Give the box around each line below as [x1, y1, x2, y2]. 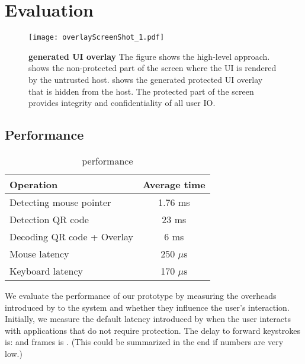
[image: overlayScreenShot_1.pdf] [28, 33, 165, 42]
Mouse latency [9, 246, 69, 260]
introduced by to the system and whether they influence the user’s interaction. [5, 301, 290, 313]
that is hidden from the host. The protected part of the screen [28, 85, 254, 97]
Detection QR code [9, 212, 89, 226]
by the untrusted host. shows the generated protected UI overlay [28, 73, 263, 85]
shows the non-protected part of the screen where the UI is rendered [28, 62, 277, 74]
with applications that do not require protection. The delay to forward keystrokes [5, 324, 301, 336]
